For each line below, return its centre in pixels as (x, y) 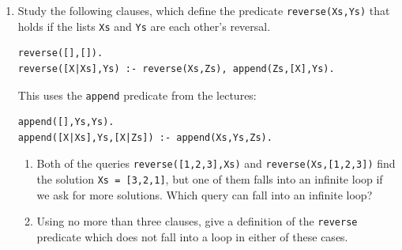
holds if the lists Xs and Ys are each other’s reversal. (144, 26)
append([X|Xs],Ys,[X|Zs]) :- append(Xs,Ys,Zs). (145, 137)
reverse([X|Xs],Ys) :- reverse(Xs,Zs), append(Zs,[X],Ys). (176, 68)
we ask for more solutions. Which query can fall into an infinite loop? (205, 194)
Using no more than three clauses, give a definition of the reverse (197, 221)
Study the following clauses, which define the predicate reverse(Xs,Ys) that (204, 10)
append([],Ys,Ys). (66, 122)
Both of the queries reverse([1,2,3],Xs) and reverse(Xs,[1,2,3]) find (216, 163)
